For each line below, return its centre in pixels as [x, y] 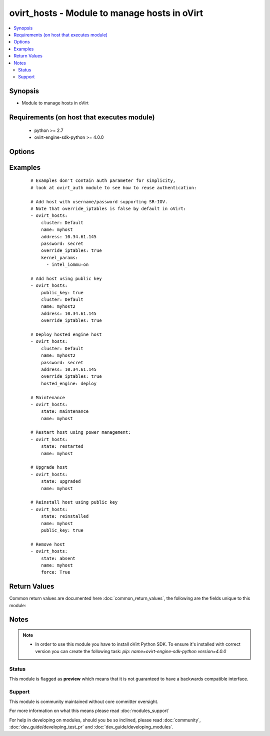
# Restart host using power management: [81, 432]
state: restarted [62, 446]
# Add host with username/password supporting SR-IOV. [99, 202]
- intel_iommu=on [67, 265]
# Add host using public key [66, 278]
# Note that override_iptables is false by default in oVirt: [108, 208]
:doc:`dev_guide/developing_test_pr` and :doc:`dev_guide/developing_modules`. [91, 727]
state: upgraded [61, 481]
